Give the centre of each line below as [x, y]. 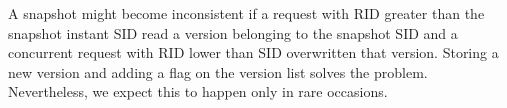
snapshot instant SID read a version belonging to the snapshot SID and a [233, 32]
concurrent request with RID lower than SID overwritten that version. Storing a [253, 52]
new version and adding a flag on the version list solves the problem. [218, 71]
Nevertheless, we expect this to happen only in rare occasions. [198, 91]
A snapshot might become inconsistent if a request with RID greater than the [246, 13]
